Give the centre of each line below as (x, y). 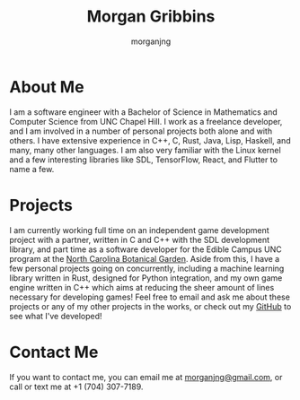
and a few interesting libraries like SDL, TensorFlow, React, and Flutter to (144, 160)
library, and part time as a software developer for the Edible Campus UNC (146, 249)
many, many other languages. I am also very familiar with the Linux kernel (145, 150)
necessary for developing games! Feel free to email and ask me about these (150, 297)
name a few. (32, 169)
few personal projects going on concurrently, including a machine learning (147, 268)
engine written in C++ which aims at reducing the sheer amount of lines (142, 287)
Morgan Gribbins (151, 17)
